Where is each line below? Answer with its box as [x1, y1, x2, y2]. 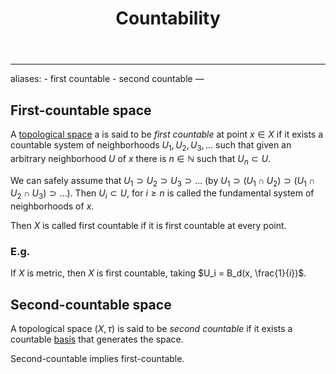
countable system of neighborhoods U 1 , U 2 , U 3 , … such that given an [10, 139, 292, 153]
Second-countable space [10, 296, 172, 313]
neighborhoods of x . [10, 200, 95, 212]
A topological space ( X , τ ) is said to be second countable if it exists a [10, 323, 293, 335]
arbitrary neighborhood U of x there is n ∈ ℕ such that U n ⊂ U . [10, 152, 272, 167]
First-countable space [10, 102, 152, 119]
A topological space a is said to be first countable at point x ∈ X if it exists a [10, 128, 324, 140]
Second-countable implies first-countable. [10, 353, 185, 365]
